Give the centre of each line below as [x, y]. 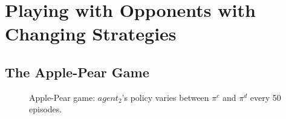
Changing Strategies [91, 34]
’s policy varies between [165, 97]
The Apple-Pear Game [77, 72]
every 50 [265, 97]
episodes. [46, 109]
